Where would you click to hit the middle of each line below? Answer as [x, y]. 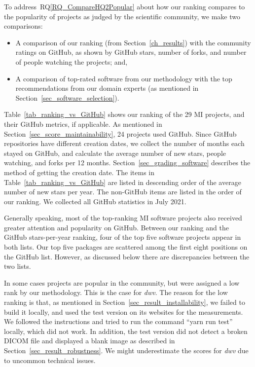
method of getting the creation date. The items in [79, 172]
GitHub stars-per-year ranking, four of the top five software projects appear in [123, 237]
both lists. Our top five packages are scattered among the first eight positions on [126, 247]
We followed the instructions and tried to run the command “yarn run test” [118, 321]
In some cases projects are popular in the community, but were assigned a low [122, 282]
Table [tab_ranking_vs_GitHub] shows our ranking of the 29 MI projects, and [124, 114]
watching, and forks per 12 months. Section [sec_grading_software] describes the [127, 163]
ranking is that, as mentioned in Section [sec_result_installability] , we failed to [125, 302]
